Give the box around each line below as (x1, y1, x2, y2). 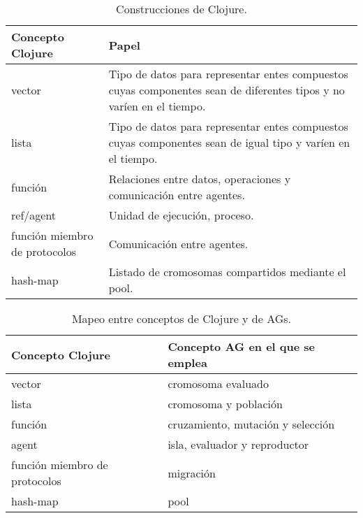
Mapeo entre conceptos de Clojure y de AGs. (71, 310, 292, 326)
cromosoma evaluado (168, 375, 269, 391)
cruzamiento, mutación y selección (168, 416, 335, 432)
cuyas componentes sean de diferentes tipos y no (108, 82, 345, 98)
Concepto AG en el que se (168, 338, 316, 354)
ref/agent (11, 207, 57, 223)
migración (168, 464, 216, 481)
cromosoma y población (168, 396, 283, 412)
